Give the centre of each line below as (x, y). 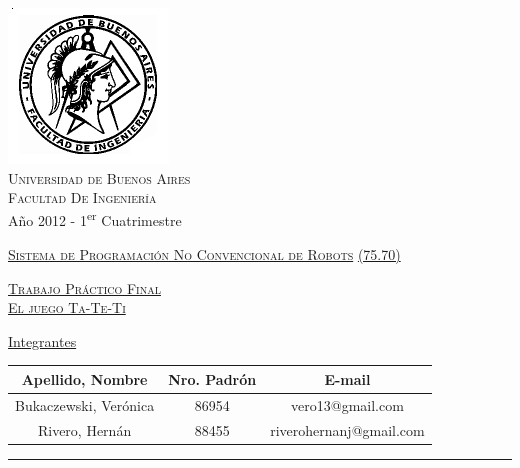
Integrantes (42, 340)
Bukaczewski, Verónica (85, 404)
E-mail (347, 378)
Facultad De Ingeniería (82, 197)
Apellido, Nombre (84, 378)
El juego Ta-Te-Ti (67, 307)
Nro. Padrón (212, 378)
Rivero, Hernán (84, 429)
